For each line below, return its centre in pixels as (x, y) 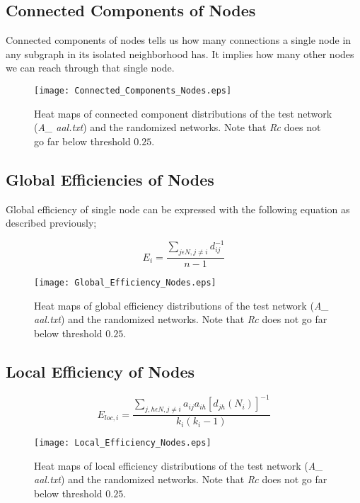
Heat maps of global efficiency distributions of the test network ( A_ (181, 305)
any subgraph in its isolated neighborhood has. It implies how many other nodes (180, 53)
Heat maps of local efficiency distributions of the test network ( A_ (179, 465)
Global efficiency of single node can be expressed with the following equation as (178, 209)
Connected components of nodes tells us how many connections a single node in (179, 40)
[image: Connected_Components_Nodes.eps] (133, 90)
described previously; (51, 223)
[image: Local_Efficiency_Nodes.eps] (123, 443)
